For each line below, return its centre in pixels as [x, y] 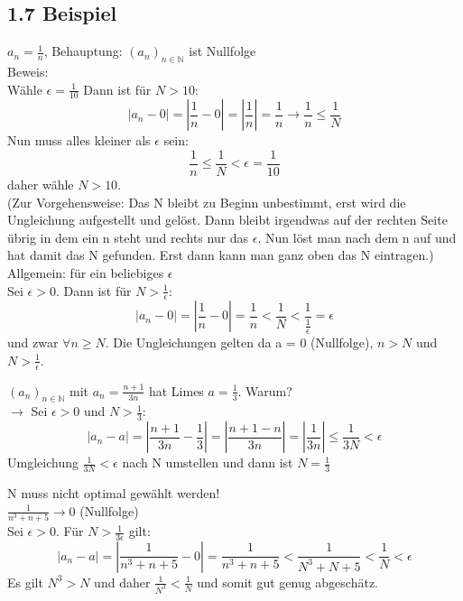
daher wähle [41, 185]
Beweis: [28, 71]
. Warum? [265, 390]
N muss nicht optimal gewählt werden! [114, 493]
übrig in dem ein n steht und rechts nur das [128, 237]
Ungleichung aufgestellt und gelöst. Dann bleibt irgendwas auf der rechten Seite [227, 220]
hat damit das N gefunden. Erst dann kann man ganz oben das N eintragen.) [221, 255]
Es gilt [25, 582]
